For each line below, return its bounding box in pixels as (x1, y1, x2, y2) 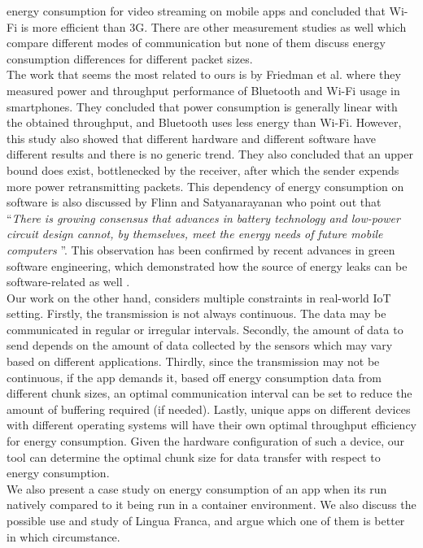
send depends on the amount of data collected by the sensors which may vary (7, 337, 393, 354)
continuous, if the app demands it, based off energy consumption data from (7, 368, 382, 385)
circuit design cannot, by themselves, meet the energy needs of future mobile (7, 225, 383, 242)
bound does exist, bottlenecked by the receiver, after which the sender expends (7, 161, 399, 178)
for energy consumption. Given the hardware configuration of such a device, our (7, 433, 404, 450)
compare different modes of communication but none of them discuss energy (7, 34, 386, 51)
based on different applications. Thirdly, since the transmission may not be (7, 353, 380, 370)
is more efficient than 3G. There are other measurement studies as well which (20, 18, 407, 35)
